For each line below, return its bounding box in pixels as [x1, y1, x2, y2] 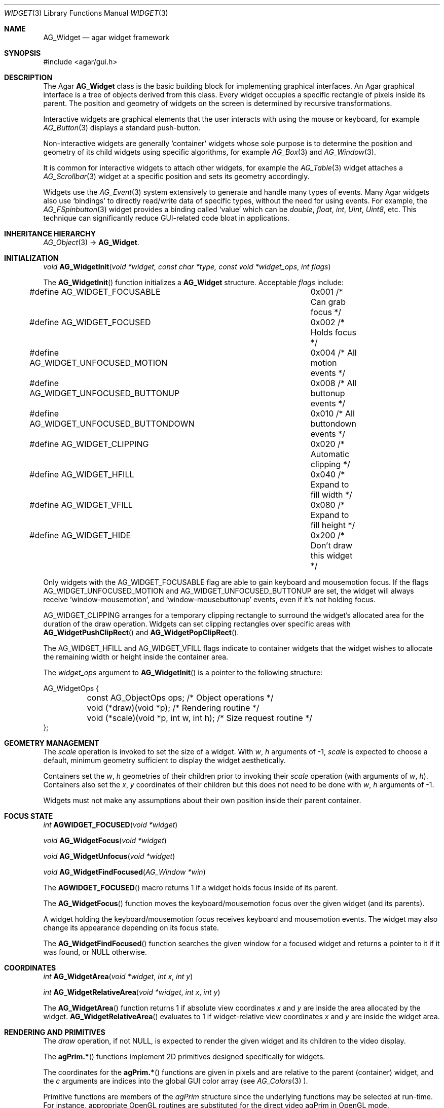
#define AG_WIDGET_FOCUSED [29, 317, 151, 327]
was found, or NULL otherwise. [43, 948, 147, 956]
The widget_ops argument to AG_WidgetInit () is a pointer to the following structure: [43, 668, 323, 677]
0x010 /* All [310, 408, 355, 419]
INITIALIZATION [4, 254, 59, 262]
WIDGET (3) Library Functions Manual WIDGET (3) [4, 9, 168, 17]
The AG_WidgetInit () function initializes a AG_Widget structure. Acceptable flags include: [43, 278, 344, 287]
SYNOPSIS [4, 49, 41, 57]
